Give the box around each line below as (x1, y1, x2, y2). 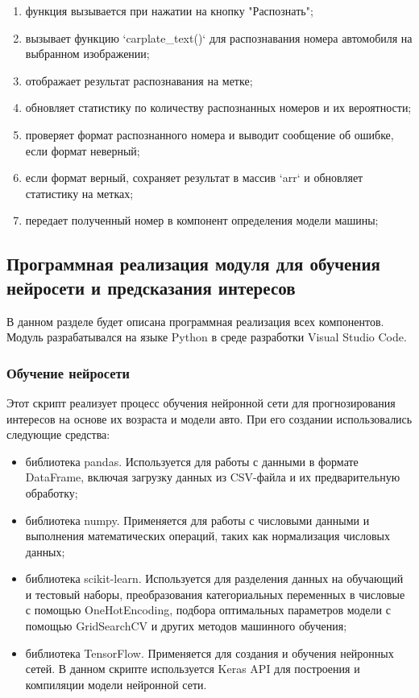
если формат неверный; (25, 142, 140, 159)
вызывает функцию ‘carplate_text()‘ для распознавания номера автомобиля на (25, 29, 413, 46)
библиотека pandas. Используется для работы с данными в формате (25, 452, 359, 469)
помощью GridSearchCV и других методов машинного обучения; (25, 617, 347, 634)
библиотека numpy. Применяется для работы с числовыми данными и (25, 511, 370, 528)
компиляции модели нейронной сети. (25, 675, 207, 692)
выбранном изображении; (25, 45, 150, 62)
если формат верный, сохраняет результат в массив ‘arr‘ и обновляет (25, 169, 363, 186)
